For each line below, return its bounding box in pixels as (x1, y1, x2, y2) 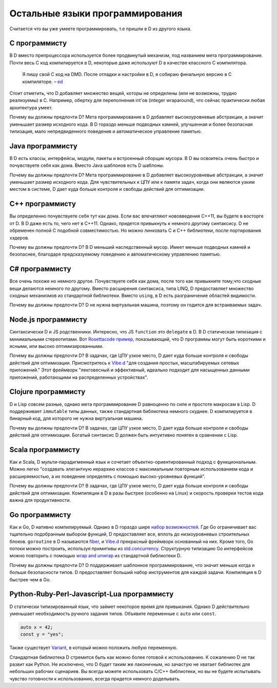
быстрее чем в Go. (9, 576, 51, 582)
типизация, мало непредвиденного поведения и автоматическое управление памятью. (9, 128, 202, 134)
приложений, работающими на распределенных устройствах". (9, 374, 148, 380)
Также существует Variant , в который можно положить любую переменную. (9, 644, 178, 651)
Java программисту (9, 142, 78, 150)
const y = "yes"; (20, 632, 64, 637)
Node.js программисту (9, 316, 87, 324)
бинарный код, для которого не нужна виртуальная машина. (9, 416, 143, 422)
